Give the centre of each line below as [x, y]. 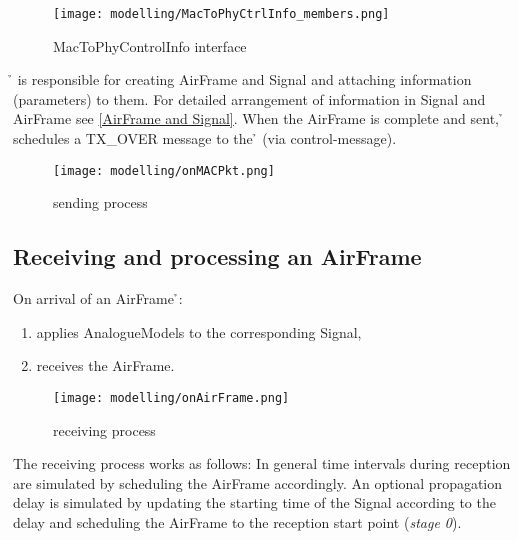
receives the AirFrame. [105, 365]
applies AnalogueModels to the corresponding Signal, [199, 331]
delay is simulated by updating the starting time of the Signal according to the [254, 502]
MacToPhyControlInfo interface [150, 45]
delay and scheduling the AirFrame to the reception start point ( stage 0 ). [237, 521]
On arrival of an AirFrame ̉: [98, 298]
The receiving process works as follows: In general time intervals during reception [262, 463]
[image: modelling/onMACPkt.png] [164, 170]
